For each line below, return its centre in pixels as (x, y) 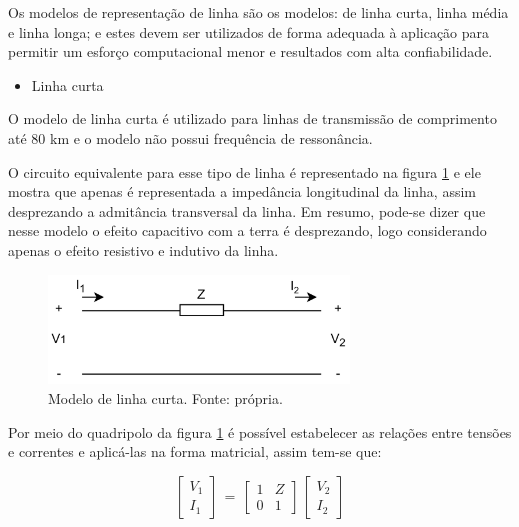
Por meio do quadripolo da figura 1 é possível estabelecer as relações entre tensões (260, 431)
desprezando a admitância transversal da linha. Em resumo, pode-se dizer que (247, 210)
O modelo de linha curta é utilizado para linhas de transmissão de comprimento (252, 118)
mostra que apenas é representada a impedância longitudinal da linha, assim (242, 191)
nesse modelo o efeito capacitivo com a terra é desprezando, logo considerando (247, 230)
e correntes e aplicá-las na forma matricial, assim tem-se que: (195, 451)
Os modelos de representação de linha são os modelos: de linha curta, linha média (258, 12)
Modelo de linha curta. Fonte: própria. (165, 397)
